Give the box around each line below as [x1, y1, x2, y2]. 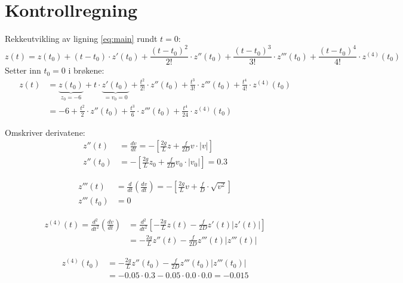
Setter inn [5, 64, 41, 77]
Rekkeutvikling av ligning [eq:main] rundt [5, 32, 158, 45]
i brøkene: [68, 64, 104, 77]
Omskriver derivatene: [5, 126, 85, 138]
